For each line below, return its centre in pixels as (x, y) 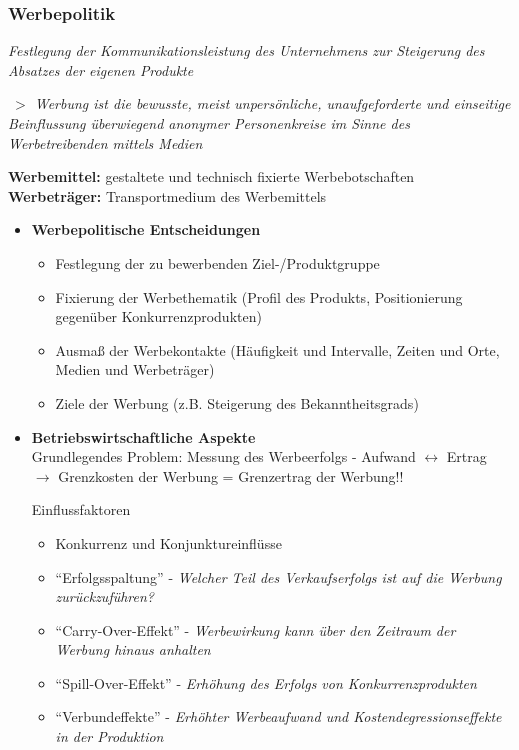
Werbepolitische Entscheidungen (146, 229)
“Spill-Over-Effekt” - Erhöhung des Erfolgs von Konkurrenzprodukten (266, 682)
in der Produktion (109, 736)
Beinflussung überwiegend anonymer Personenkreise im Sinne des (209, 123)
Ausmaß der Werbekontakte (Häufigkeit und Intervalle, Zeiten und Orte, (277, 349)
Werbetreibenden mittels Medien (105, 142)
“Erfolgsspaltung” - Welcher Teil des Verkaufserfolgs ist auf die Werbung (278, 576)
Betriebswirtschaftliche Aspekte (143, 436)
